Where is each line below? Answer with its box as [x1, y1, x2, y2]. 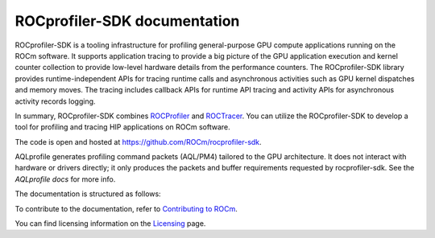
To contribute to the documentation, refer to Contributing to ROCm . [14, 203, 238, 213]
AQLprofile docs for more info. [14, 174, 116, 184]
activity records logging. [14, 96, 96, 106]
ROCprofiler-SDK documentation [14, 12, 240, 30]
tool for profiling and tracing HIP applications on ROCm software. [14, 122, 230, 132]
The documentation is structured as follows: [14, 189, 161, 199]
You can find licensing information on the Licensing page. [14, 219, 206, 228]
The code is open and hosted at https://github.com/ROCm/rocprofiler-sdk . [14, 137, 262, 146]
